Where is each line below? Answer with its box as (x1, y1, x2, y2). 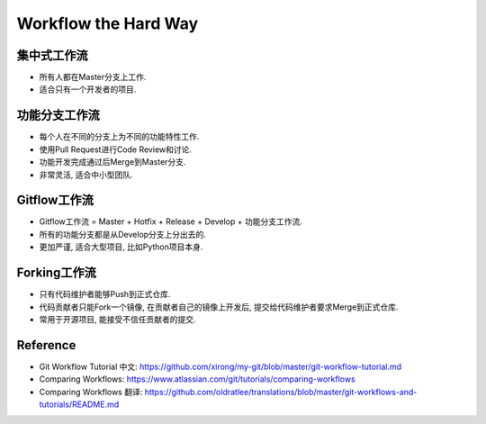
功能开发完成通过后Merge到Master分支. (39, 157, 186, 167)
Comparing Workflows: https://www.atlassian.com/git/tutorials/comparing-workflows (39, 374, 355, 384)
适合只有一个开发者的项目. (39, 84, 137, 95)
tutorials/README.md (39, 399, 120, 410)
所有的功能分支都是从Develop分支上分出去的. (39, 229, 207, 239)
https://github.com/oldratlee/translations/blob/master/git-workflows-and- (144, 386, 418, 397)
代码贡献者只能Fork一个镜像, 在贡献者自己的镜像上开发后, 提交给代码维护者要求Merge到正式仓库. (39, 302, 399, 312)
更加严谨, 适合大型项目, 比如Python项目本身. (39, 241, 203, 252)
